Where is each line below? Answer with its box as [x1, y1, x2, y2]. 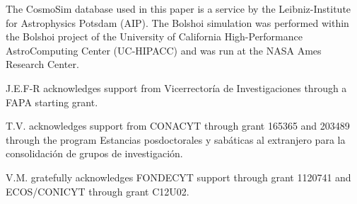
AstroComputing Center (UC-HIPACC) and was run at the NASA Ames [6, 42, 322, 57]
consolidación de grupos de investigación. [6, 146, 183, 161]
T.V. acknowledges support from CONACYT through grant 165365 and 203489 [6, 118, 350, 133]
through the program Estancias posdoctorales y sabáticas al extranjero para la [6, 132, 346, 147]
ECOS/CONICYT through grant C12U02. [6, 183, 189, 198]
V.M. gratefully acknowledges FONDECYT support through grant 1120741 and [6, 169, 351, 184]
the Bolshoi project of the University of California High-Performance [6, 29, 303, 44]
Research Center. [6, 57, 79, 72]
